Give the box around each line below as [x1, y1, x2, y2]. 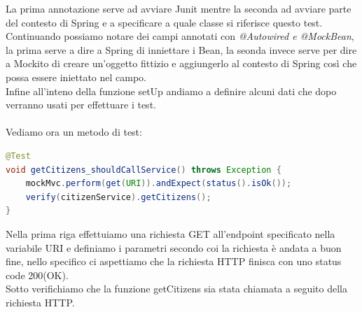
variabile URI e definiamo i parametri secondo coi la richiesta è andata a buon [6, 240, 342, 255]
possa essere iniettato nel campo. [6, 69, 146, 84]
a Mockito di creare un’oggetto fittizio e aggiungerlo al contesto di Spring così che [6, 56, 357, 71]
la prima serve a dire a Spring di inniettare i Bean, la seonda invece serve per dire [6, 42, 357, 57]
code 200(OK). [6, 267, 69, 282]
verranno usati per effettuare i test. [6, 97, 156, 112]
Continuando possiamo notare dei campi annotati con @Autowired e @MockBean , [6, 29, 354, 43]
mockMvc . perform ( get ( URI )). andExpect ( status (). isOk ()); [25, 178, 292, 189]
